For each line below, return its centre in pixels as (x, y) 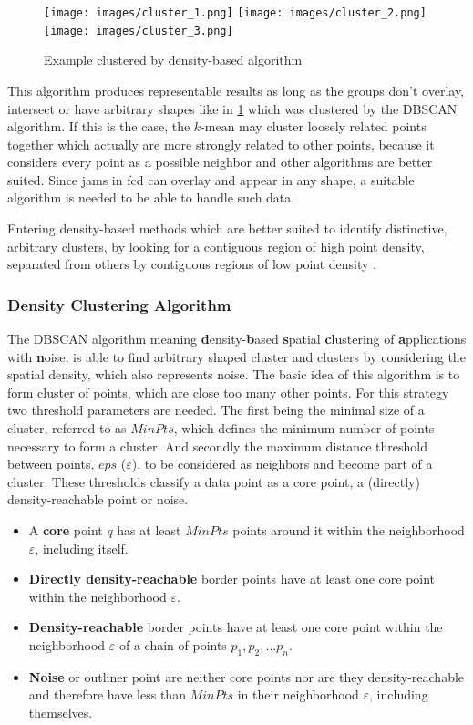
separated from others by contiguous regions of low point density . (192, 264)
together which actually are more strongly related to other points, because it (221, 144)
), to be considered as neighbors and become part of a (282, 464)
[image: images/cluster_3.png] (139, 31)
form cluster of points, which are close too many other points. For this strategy (228, 392)
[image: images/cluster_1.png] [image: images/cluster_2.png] (235, 13)
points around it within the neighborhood (349, 530)
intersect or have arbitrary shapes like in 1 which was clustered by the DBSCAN (232, 108)
